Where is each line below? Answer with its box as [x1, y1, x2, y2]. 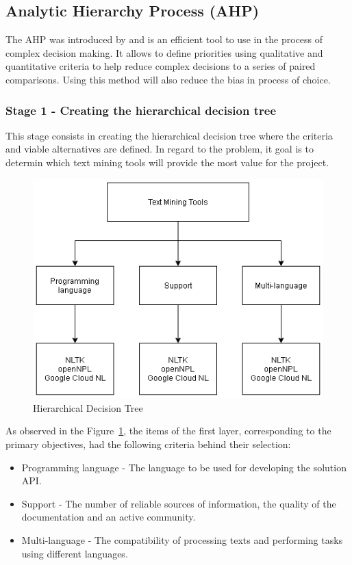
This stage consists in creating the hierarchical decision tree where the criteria [5, 128, 333, 142]
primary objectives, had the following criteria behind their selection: [5, 436, 291, 451]
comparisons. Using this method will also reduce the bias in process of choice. [5, 72, 331, 86]
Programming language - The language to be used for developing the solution [21, 460, 347, 474]
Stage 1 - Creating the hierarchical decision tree [5, 101, 277, 118]
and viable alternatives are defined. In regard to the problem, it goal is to [5, 142, 314, 156]
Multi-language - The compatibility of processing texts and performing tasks [21, 532, 343, 547]
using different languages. [21, 546, 128, 560]
